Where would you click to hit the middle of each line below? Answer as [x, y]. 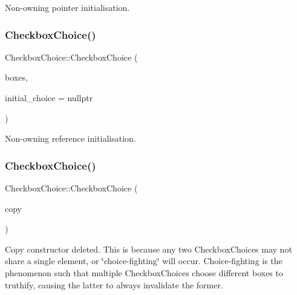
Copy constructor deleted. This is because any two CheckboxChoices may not [148, 249]
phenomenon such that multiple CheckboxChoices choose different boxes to [144, 272]
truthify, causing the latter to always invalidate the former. [114, 284]
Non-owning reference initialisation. [70, 138]
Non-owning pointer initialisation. [67, 7]
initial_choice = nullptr [49, 98]
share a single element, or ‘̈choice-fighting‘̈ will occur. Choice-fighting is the [144, 261]
